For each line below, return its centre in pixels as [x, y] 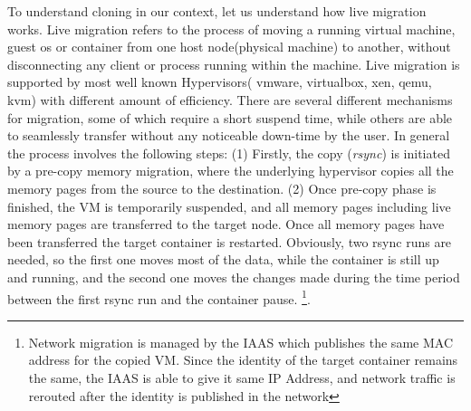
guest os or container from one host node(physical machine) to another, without [229, 47]
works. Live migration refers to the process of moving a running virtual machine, [231, 29]
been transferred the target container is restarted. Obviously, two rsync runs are [230, 241]
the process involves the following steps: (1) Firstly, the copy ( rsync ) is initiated [229, 153]
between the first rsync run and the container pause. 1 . [159, 297]
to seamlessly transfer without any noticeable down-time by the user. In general [229, 135]
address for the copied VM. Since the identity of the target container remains [243, 360]
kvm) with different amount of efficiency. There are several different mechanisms [230, 99]
